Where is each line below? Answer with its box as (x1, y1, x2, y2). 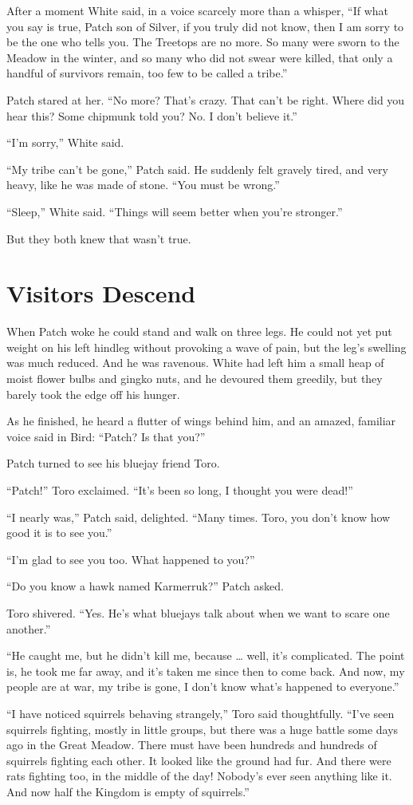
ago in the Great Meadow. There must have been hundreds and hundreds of (6, 736, 377, 753)
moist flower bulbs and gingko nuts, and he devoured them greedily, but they (6, 370, 383, 387)
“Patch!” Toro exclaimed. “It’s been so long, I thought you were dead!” (6, 482, 353, 498)
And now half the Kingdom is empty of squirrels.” (6, 783, 250, 799)
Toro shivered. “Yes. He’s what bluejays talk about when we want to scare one (6, 604, 390, 621)
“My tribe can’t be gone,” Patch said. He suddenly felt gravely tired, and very (6, 160, 388, 177)
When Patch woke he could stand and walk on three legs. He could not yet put (6, 323, 392, 340)
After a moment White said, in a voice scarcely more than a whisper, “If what (6, 2, 389, 18)
